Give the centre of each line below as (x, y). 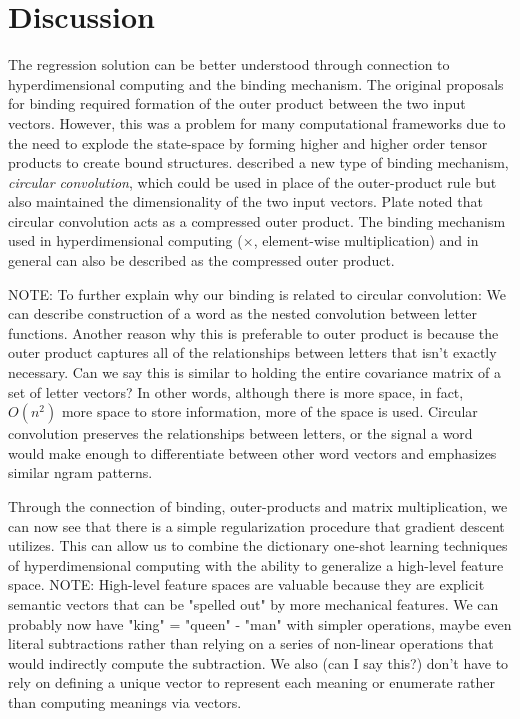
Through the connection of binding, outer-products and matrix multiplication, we (258, 506)
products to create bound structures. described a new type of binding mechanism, (258, 162)
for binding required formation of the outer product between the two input (237, 103)
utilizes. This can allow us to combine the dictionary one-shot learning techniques (258, 545)
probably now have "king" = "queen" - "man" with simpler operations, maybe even (260, 623)
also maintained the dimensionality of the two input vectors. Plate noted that (245, 201)
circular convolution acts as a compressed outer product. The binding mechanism (257, 220)
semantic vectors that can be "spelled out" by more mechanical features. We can (253, 603)
